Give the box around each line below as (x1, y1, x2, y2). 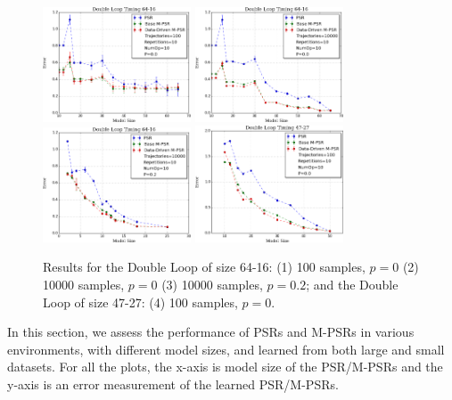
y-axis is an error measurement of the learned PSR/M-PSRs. (7, 375, 339, 393)
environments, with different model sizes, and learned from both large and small (7, 339, 445, 358)
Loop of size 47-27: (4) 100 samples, (43, 292, 238, 311)
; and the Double (306, 275, 399, 294)
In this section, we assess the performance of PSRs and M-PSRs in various (7, 322, 415, 341)
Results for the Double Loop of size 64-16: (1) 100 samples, (43, 257, 366, 276)
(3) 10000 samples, (161, 275, 263, 294)
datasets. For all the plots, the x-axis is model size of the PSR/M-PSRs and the (7, 357, 443, 376)
